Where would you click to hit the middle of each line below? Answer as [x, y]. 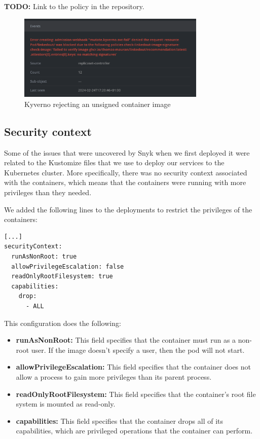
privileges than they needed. [48, 192]
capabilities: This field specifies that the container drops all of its [120, 420]
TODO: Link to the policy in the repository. [74, 6]
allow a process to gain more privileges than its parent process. [114, 376]
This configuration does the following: [63, 323]
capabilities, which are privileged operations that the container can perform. [134, 431]
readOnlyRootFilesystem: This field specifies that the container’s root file [136, 394]
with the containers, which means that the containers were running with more [125, 182]
